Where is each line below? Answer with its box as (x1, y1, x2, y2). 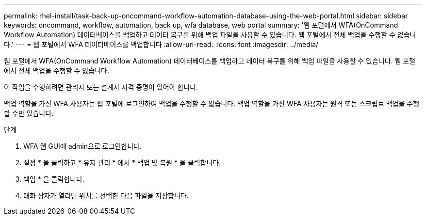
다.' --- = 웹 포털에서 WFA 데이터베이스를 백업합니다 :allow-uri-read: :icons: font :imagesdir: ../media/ (4, 40, 319, 48)
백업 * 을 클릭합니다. (23, 175, 84, 183)
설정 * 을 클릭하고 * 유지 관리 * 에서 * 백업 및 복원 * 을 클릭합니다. (23, 158, 221, 167)
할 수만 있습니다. (4, 109, 54, 117)
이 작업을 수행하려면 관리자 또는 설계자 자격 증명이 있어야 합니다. (4, 83, 198, 91)
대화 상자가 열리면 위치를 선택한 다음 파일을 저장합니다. (23, 191, 189, 200)
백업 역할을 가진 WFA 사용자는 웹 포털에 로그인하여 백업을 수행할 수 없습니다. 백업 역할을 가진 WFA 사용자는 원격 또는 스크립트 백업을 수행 (4, 99, 420, 108)
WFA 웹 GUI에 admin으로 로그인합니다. (23, 142, 142, 150)
